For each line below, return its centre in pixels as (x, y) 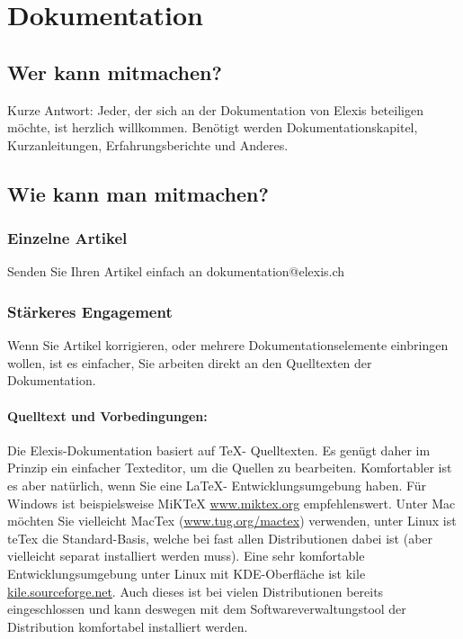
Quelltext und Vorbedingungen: (107, 415)
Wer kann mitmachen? (115, 72)
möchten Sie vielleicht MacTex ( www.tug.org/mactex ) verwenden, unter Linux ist (232, 521)
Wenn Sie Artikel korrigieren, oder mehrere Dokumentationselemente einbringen (228, 345)
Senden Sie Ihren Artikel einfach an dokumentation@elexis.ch (176, 271)
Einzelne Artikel (67, 238)
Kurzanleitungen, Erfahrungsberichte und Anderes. (148, 144)
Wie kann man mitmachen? (138, 193)
